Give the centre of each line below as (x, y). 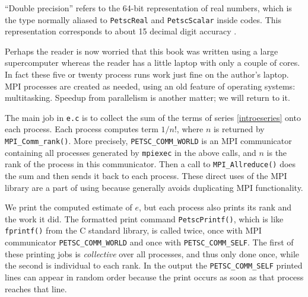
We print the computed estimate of (69, 207)
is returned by (239, 129)
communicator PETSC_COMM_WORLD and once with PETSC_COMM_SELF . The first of (149, 242)
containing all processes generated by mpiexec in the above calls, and (131, 152)
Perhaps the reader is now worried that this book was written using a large (142, 51)
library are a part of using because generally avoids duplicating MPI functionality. (154, 187)
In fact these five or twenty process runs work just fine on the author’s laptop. (147, 74)
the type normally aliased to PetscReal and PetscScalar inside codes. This (143, 19)
